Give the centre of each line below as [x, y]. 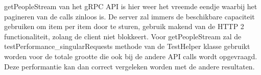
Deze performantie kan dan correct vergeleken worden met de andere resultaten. [129, 66]
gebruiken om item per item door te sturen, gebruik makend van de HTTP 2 [124, 26]
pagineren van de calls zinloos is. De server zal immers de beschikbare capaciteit [129, 16]
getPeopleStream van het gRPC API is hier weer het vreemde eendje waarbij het [131, 6]
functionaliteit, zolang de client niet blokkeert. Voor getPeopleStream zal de [123, 36]
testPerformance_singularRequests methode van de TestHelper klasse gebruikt [127, 46]
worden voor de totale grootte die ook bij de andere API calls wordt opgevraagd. [131, 56]
